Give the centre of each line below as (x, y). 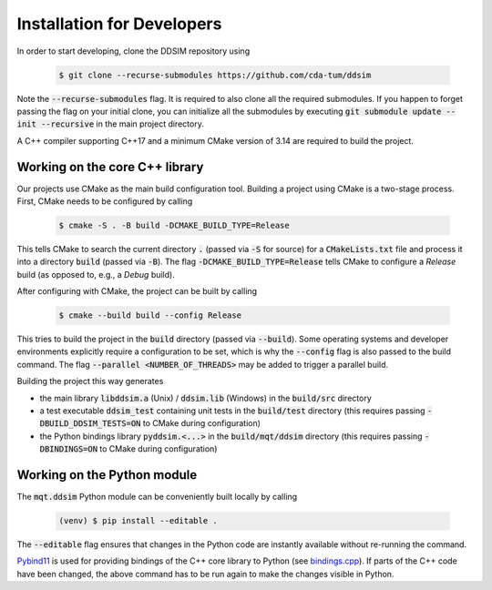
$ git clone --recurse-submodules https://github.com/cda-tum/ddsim (215, 75)
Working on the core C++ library (110, 167)
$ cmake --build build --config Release (150, 315)
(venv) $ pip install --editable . (138, 521)
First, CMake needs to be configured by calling (105, 201)
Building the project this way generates (90, 381)
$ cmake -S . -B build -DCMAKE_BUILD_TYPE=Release (174, 225)
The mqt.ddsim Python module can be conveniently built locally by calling (157, 497)
